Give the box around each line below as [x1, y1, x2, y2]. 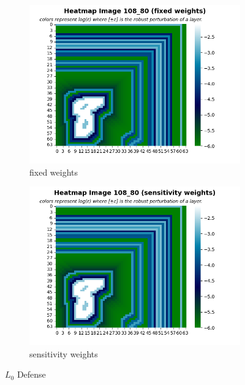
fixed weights [29, 165, 78, 178]
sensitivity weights [29, 347, 98, 360]
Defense [17, 368, 46, 381]
